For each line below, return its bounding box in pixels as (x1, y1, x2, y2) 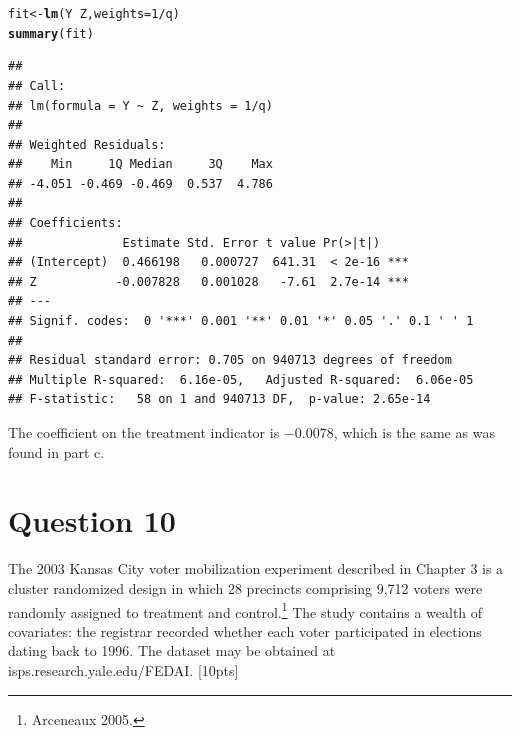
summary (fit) (8, 26, 94, 41)
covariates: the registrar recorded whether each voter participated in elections (8, 620, 482, 641)
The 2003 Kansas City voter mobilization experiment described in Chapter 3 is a (8, 558, 504, 579)
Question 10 (8, 500, 176, 541)
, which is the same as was (333, 422, 495, 442)
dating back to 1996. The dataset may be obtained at (8, 640, 336, 661)
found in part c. (8, 441, 105, 462)
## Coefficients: (8, 216, 123, 231)
